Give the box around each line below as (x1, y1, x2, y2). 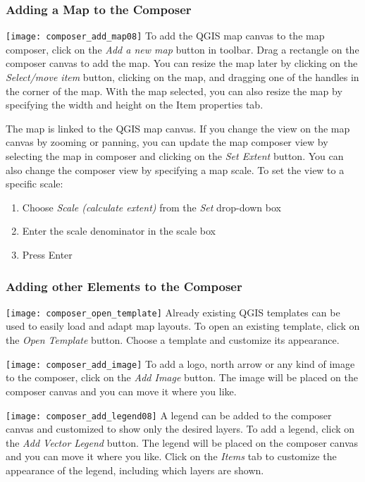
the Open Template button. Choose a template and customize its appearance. (6, 333, 340, 347)
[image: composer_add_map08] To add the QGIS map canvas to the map (6, 28, 325, 43)
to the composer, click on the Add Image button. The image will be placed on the (6, 370, 358, 385)
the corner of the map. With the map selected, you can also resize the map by (6, 83, 342, 98)
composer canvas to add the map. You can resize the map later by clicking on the (6, 56, 358, 70)
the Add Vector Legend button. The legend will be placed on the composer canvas (6, 435, 359, 450)
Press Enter (22, 247, 73, 261)
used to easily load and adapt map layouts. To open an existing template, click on (6, 319, 360, 333)
